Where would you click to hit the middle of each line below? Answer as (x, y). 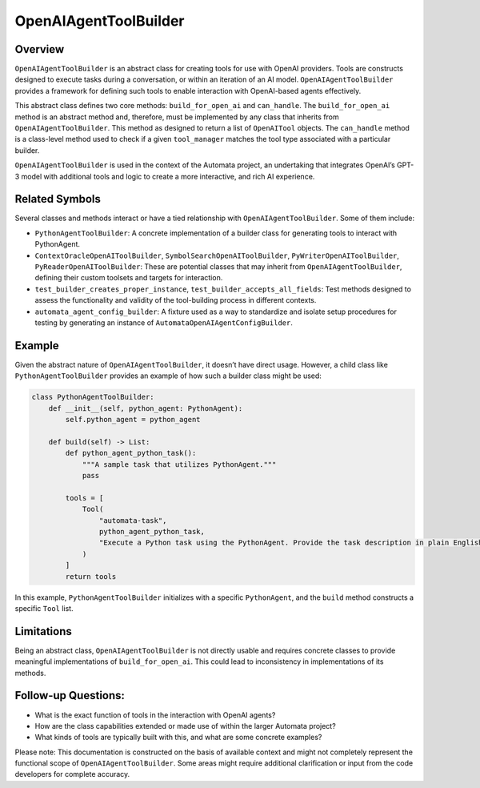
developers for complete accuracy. (72, 774)
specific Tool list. (44, 608)
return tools (91, 576)
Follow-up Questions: (70, 696)
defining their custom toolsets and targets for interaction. (129, 278)
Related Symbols (58, 199)
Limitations (43, 631)
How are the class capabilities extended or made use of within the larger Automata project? (185, 726)
